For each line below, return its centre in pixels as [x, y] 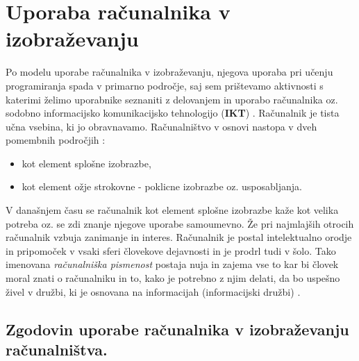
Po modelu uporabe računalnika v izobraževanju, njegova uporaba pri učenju [169, 72]
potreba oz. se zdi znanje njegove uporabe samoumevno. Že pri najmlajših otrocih [180, 223]
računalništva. [57, 349]
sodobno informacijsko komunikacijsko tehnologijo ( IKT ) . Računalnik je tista [173, 113]
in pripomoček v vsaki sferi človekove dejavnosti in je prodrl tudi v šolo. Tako [171, 250]
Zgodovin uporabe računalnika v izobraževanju [177, 329]
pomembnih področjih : [56, 140]
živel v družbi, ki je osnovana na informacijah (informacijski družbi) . [153, 291]
